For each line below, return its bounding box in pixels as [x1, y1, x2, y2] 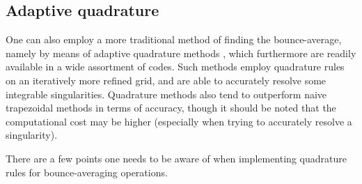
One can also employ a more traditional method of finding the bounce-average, [6, 32, 342, 47]
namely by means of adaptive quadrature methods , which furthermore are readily [6, 45, 356, 60]
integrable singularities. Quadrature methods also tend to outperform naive [6, 86, 327, 101]
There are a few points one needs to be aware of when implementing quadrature [6, 151, 347, 165]
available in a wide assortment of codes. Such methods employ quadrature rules [6, 59, 345, 74]
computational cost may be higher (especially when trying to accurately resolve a [6, 114, 352, 128]
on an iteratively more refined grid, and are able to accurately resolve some [6, 72, 326, 87]
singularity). [6, 128, 58, 142]
